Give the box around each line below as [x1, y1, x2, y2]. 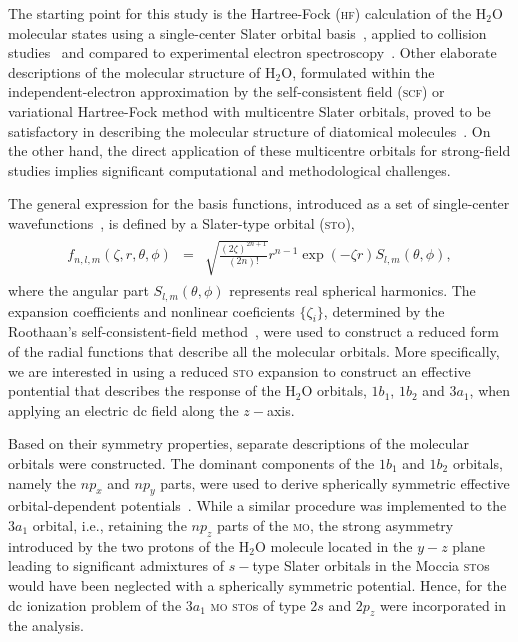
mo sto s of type [210, 594, 306, 615]
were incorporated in [379, 594, 507, 615]
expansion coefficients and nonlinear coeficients [8, 300, 295, 321]
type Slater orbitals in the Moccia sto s [252, 555, 490, 576]
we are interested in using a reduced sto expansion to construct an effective [8, 360, 471, 381]
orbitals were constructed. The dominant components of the [8, 452, 375, 473]
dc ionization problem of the [8, 594, 182, 615]
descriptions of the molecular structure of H [8, 61, 276, 82]
